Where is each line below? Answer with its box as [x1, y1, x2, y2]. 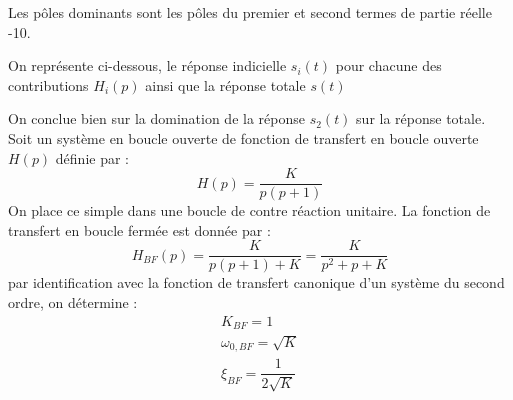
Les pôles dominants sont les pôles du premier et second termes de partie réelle [8, 2, 492, 22]
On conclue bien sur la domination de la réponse [8, 108, 305, 129]
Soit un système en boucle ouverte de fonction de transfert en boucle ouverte [8, 127, 479, 148]
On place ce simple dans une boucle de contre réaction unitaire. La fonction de [8, 200, 491, 221]
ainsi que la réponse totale [145, 74, 306, 95]
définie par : [55, 147, 129, 168]
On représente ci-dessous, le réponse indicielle [8, 55, 287, 76]
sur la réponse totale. [356, 108, 486, 129]
